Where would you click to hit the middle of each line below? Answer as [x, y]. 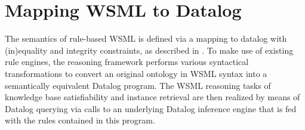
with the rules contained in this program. [80, 120]
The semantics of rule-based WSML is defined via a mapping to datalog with [146, 38]
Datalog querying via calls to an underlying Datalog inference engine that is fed [151, 108]
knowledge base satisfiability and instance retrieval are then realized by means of [152, 97]
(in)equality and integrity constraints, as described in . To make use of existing [149, 50]
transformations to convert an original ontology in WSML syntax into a [136, 73]
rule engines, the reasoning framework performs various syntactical [127, 62]
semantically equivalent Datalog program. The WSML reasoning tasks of [138, 85]
